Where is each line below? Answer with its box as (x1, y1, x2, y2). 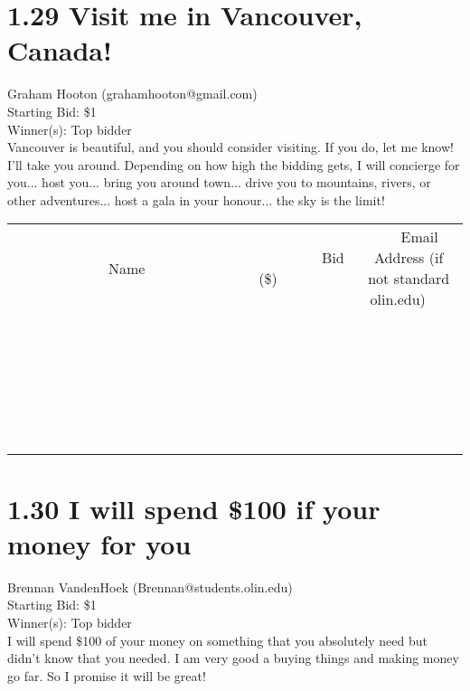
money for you (7, 525, 192, 562)
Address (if (374, 247, 444, 269)
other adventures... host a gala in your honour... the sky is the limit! (7, 190, 385, 209)
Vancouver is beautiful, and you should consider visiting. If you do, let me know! (7, 137, 454, 156)
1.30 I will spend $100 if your (7, 489, 381, 526)
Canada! (7, 32, 112, 69)
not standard (368, 268, 450, 289)
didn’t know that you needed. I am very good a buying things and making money (7, 648, 459, 667)
